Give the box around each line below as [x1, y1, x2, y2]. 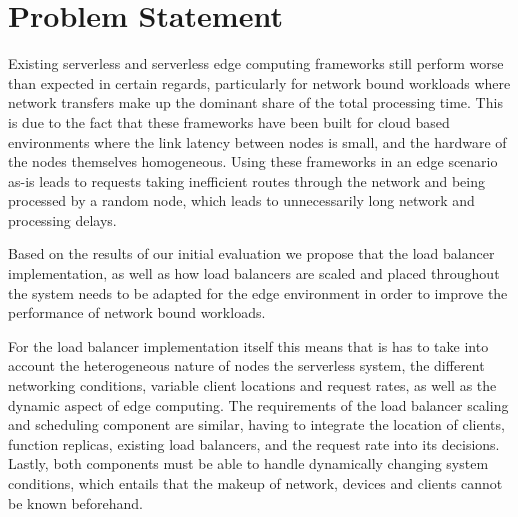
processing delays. [8, 209, 117, 230]
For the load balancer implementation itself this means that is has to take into [8, 335, 489, 356]
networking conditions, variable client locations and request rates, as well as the [8, 375, 497, 396]
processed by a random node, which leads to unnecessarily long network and [8, 190, 475, 211]
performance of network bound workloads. [8, 302, 266, 323]
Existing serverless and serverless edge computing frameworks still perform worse [8, 53, 504, 74]
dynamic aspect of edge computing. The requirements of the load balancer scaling [8, 394, 509, 415]
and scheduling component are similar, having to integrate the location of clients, [8, 414, 505, 435]
